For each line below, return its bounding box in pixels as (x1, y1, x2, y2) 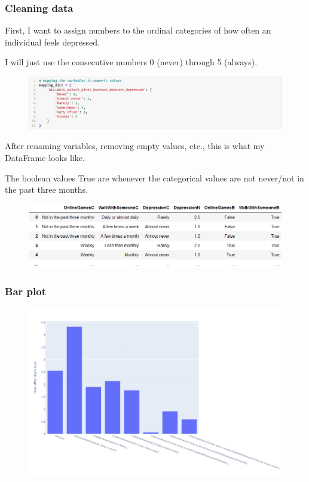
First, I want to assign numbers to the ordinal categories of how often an (5, 24, 271, 37)
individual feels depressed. (5, 35, 100, 48)
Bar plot (5, 284, 46, 299)
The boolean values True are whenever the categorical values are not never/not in (5, 171, 304, 184)
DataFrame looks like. (5, 151, 85, 163)
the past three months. (5, 183, 88, 196)
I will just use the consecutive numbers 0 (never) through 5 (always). (5, 56, 258, 68)
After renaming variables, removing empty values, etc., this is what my (5, 140, 265, 152)
